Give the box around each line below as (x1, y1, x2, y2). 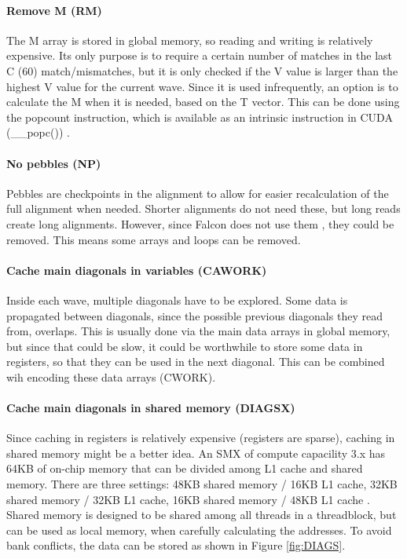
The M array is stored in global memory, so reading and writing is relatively (6, 31, 373, 48)
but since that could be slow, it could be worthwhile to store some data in (6, 338, 363, 354)
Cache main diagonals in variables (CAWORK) (6, 261, 267, 278)
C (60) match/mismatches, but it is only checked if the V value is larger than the (6, 62, 398, 79)
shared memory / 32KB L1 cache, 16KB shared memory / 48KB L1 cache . (6, 491, 370, 507)
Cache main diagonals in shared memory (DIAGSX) (6, 400, 295, 416)
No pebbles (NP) (6, 155, 101, 171)
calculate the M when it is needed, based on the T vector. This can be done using (6, 93, 400, 110)
